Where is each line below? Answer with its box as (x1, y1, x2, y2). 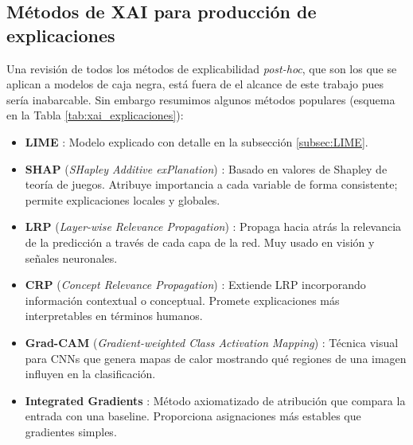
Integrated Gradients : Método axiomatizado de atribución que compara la (25, 392, 406, 408)
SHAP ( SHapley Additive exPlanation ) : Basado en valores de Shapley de (25, 160, 388, 177)
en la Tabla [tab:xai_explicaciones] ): (6, 107, 184, 123)
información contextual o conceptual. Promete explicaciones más (25, 291, 340, 308)
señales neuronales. (25, 249, 118, 266)
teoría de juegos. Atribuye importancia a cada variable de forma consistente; (25, 176, 398, 193)
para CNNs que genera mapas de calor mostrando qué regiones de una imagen (25, 349, 407, 366)
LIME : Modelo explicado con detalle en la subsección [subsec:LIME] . (25, 133, 368, 150)
